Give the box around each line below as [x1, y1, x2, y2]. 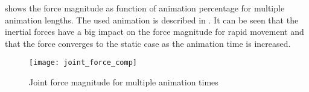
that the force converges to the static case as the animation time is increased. [5, 37, 291, 49]
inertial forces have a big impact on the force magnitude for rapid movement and [5, 25, 304, 38]
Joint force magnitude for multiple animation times [29, 76, 218, 88]
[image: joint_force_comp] [29, 58, 137, 67]
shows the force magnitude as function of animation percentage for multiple [5, 2, 285, 14]
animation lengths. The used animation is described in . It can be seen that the [5, 13, 299, 26]
